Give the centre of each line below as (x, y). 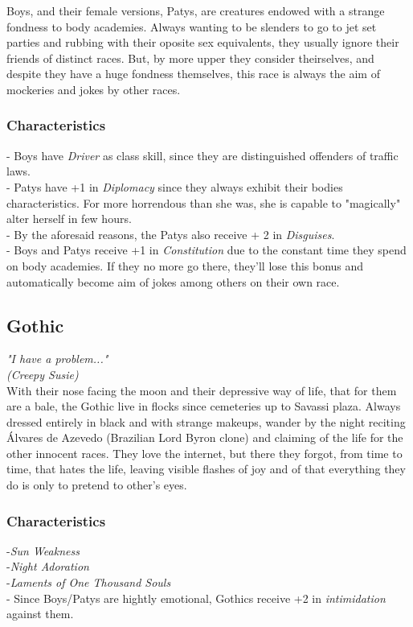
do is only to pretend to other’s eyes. (97, 485)
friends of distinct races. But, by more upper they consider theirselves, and (190, 58)
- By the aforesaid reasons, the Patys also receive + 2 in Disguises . (171, 234)
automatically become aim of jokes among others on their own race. (173, 281)
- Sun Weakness (43, 550)
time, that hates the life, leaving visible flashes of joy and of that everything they (206, 469)
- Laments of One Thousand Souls (89, 582)
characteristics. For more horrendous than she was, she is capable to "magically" (204, 202)
